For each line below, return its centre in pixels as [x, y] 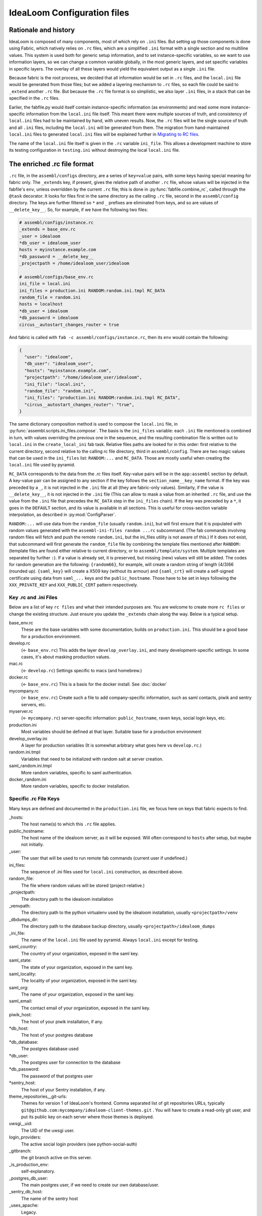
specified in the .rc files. [34, 98]
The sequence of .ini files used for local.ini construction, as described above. [102, 872]
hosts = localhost [41, 304]
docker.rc [18, 677]
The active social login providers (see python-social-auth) [79, 1144]
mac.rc [16, 663]
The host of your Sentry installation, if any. [64, 1090]
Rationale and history [42, 30]
